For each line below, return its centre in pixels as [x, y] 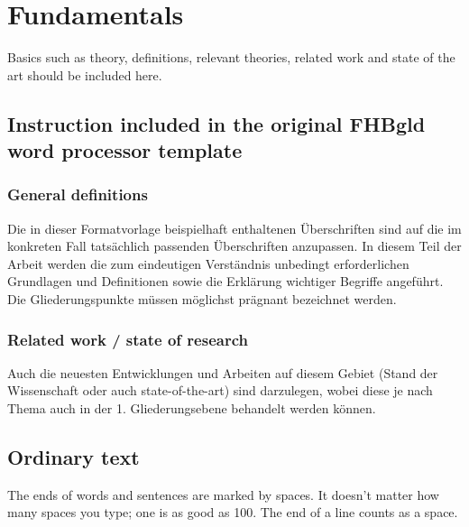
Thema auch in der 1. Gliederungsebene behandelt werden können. [192, 408]
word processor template [125, 150]
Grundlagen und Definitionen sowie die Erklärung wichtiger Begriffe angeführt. [225, 281]
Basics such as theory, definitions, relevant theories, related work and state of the [231, 57]
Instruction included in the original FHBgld [216, 123]
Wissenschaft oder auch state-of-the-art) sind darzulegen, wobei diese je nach [220, 390]
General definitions [78, 194]
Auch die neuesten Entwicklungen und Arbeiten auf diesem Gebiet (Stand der [223, 372]
